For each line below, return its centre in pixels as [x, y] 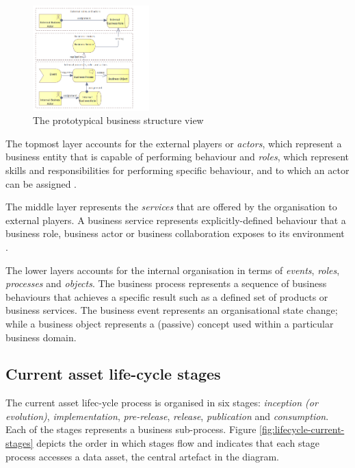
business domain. [41, 337]
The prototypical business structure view [118, 120]
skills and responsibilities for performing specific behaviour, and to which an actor [177, 170]
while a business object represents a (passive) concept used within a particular [170, 323]
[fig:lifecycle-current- [302, 429]
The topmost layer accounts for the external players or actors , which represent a [174, 143]
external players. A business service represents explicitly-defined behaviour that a [176, 220]
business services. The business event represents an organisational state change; [172, 310]
